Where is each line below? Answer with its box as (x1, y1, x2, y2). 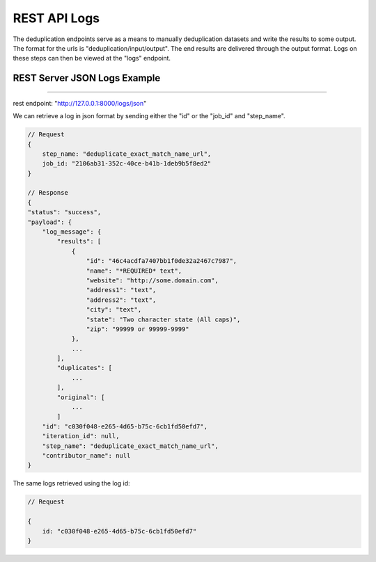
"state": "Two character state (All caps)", (86, 315, 241, 323)
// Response (27, 188, 69, 197)
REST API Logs (13, 10, 100, 26)
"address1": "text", (86, 286, 157, 294)
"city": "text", (86, 306, 142, 314)
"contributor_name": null (42, 452, 131, 459)
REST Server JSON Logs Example (13, 72, 161, 84)
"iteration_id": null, (42, 432, 120, 440)
